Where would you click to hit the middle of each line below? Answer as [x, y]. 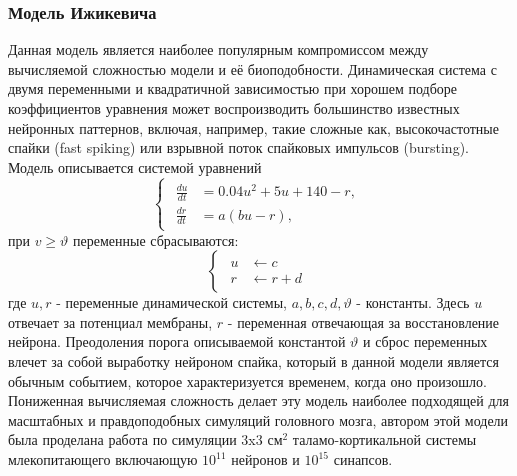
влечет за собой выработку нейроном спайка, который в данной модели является [254, 361]
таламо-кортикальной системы [384, 439]
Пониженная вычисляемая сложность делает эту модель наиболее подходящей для [259, 400]
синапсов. [363, 459]
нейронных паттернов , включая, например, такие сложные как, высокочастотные [253, 127]
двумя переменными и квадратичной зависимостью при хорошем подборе [233, 88]
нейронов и [265, 459]
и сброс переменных [425, 341]
